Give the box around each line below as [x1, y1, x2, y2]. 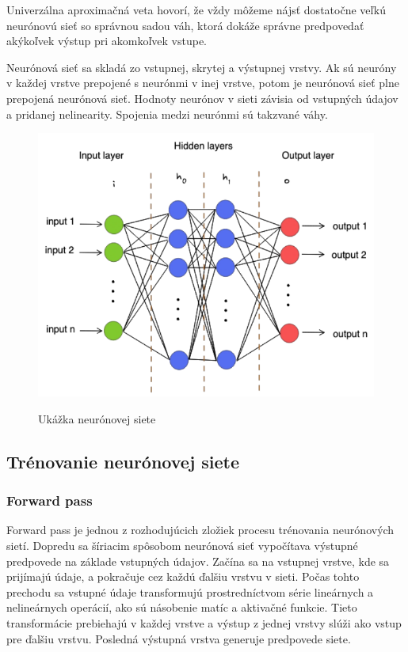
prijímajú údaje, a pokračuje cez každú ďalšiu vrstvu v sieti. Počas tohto [6, 568, 360, 585]
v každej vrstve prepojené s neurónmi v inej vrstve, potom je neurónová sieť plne [6, 74, 399, 91]
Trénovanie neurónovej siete [6, 449, 240, 473]
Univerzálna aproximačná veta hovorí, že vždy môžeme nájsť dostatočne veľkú [6, 2, 386, 17]
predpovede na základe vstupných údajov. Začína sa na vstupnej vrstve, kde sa [6, 552, 390, 569]
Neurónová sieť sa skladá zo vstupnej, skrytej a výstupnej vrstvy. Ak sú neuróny [6, 59, 397, 75]
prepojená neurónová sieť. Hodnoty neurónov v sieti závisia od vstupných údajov [6, 89, 398, 106]
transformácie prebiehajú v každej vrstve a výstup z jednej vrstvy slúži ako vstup [6, 614, 402, 631]
